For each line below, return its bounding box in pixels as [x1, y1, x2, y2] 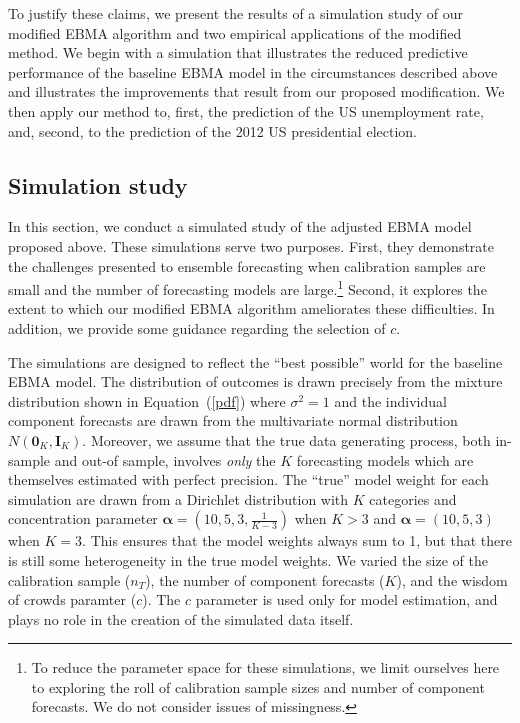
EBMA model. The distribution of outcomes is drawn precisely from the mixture [8, 371, 503, 392]
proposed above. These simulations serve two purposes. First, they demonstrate [8, 235, 494, 256]
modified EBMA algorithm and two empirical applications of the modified [8, 22, 462, 43]
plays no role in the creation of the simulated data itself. [8, 608, 354, 629]
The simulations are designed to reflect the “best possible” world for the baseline [8, 351, 503, 372]
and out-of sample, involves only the [54, 449, 276, 470]
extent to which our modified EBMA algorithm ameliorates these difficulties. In [8, 298, 495, 319]
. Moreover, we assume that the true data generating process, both [82, 429, 491, 450]
